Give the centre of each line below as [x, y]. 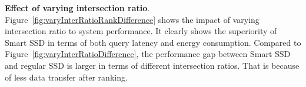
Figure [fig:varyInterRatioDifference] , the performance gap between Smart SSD [148, 54]
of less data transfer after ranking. [66, 77]
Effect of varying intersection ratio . [77, 8]
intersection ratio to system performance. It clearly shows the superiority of [141, 31]
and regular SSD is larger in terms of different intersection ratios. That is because [152, 65]
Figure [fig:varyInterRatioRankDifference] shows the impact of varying [132, 19]
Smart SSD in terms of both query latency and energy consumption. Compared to [153, 42]
